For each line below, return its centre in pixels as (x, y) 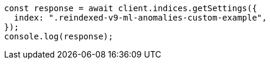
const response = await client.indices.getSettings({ (131, 8)
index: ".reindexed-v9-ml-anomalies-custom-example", (140, 18)
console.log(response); (59, 36)
